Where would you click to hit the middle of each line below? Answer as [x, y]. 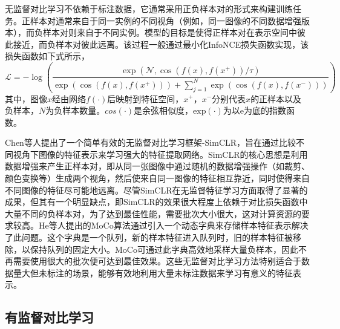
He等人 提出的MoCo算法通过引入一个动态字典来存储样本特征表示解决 [173, 225]
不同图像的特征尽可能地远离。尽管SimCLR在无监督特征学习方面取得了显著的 [156, 190]
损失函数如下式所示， [47, 56]
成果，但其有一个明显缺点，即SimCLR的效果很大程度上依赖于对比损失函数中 [156, 202]
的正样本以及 [276, 98]
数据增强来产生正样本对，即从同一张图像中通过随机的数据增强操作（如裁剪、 [157, 166]
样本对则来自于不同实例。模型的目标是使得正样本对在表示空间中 [170, 32]
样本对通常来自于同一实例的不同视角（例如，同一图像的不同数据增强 [165, 20]
